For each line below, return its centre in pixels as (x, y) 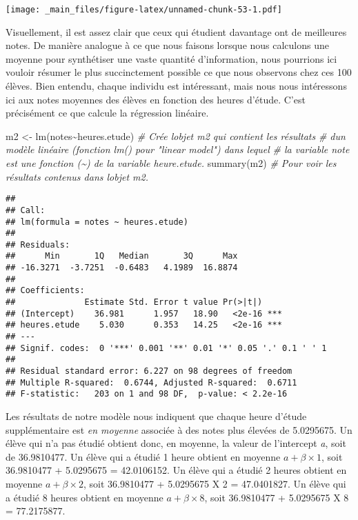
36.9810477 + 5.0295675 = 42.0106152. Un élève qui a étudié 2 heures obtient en (176, 470)
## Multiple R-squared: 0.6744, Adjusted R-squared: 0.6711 (151, 382)
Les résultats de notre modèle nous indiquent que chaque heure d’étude (156, 416)
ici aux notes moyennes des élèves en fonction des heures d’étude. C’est (156, 99)
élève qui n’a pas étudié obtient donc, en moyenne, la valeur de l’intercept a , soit (176, 443)
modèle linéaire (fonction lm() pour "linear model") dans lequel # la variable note (178, 149)
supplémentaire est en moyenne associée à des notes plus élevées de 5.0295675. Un (179, 429)
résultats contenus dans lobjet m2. (77, 176)
